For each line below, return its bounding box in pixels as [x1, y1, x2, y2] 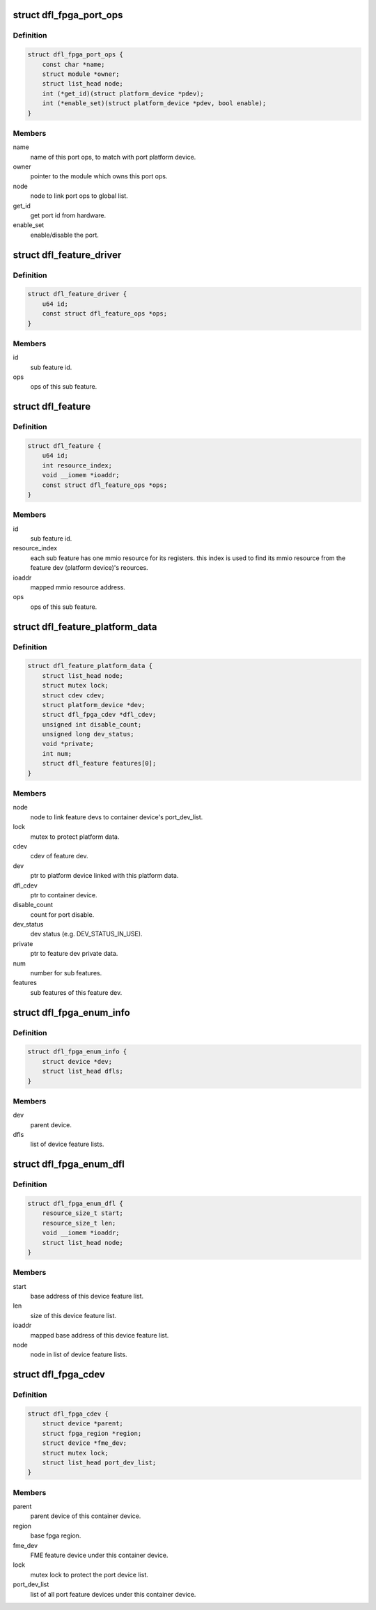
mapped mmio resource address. [30, 583, 125, 591]
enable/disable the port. [30, 231, 99, 239]
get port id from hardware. [30, 211, 107, 219]
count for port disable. [30, 910, 95, 919]
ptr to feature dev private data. [30, 950, 118, 958]
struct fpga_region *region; [42, 1429, 142, 1437]
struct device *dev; [42, 1058, 113, 1065]
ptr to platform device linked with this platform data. [30, 872, 179, 880]
